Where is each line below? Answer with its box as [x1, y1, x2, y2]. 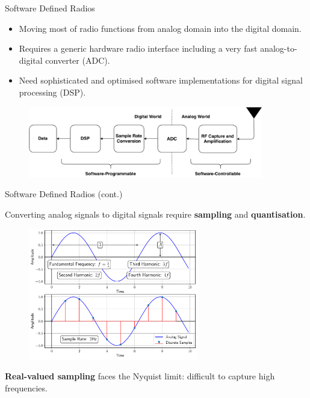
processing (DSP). [19, 85, 86, 98]
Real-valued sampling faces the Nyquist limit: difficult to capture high [5, 370, 275, 382]
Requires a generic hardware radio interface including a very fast [19, 42, 258, 55]
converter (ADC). [45, 54, 110, 66]
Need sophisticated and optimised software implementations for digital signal [19, 74, 303, 87]
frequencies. [5, 381, 48, 394]
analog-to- [260, 42, 297, 55]
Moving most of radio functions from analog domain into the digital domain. [19, 22, 302, 34]
